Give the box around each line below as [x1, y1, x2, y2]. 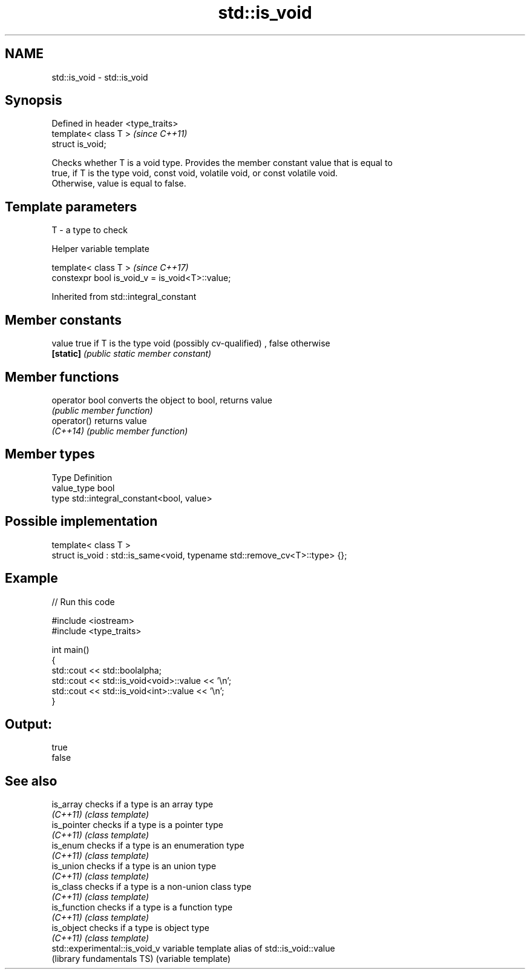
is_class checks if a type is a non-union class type [51, 881, 252, 892]
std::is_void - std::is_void [51, 71, 148, 82]
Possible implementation [5, 514, 158, 529]
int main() [51, 644, 90, 655]
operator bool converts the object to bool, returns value [51, 394, 272, 405]
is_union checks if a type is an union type [51, 861, 217, 872]
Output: [5, 716, 52, 732]
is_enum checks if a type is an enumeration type [51, 840, 244, 851]
